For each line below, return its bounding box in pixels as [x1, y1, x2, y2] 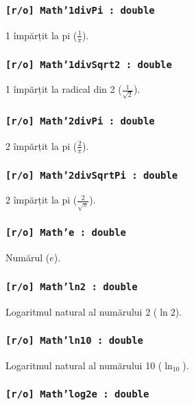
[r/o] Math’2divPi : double [5, 116, 155, 127]
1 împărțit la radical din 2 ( [5, 82, 122, 96]
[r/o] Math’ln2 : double [5, 281, 138, 292]
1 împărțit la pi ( [5, 28, 77, 42]
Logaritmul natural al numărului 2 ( [5, 304, 158, 318]
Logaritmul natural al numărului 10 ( [5, 358, 162, 372]
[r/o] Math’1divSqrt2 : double [5, 58, 172, 70]
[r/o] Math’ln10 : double [5, 335, 143, 347]
